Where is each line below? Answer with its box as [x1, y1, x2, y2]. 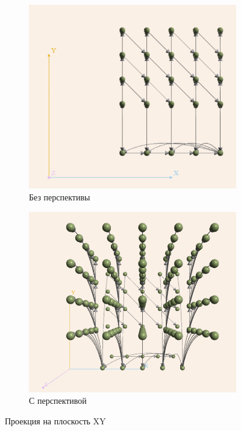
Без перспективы [29, 191, 90, 203]
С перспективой [29, 394, 87, 407]
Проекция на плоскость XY [5, 414, 106, 427]
